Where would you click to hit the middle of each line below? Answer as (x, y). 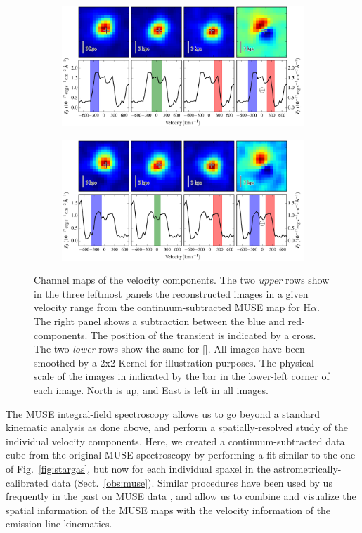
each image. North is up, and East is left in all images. (151, 389)
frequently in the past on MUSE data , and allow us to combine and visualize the (181, 496)
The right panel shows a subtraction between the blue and (159, 321)
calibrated (27, 482)
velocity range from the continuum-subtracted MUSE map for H (173, 307)
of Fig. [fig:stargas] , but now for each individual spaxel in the (138, 468)
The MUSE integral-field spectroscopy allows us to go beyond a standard (163, 413)
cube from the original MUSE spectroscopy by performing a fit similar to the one (181, 455)
